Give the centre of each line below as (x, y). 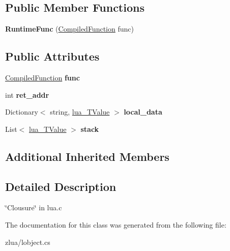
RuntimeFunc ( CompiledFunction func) (69, 29)
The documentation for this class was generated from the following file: (116, 224)
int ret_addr (27, 94)
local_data (143, 112)
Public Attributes (52, 56)
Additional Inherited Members (87, 156)
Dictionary (22, 112)
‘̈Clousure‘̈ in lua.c (34, 207)
